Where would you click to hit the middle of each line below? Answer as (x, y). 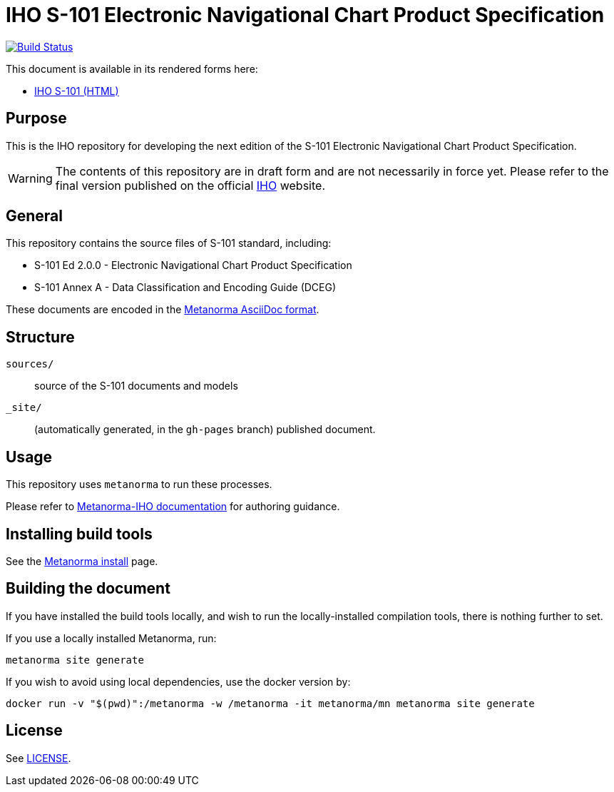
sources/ (30, 364)
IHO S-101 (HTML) (77, 91)
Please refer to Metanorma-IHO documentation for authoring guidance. (173, 507)
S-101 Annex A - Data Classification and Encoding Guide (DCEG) (185, 288)
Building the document (88, 589)
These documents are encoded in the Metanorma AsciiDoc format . (163, 310)
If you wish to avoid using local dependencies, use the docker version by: (178, 681)
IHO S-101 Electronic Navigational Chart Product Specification (305, 15)
